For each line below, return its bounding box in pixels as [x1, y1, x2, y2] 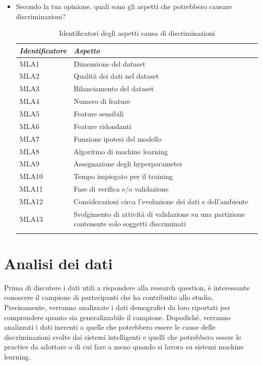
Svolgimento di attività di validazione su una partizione [74, 208, 245, 219]
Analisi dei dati [4, 253, 113, 273]
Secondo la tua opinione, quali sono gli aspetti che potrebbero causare [16, 1, 232, 11]
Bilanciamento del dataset [74, 83, 154, 94]
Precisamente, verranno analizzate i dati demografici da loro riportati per [4, 302, 230, 312]
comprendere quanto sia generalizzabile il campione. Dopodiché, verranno [4, 312, 231, 322]
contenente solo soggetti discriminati [74, 218, 186, 229]
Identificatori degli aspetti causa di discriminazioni [59, 28, 215, 38]
